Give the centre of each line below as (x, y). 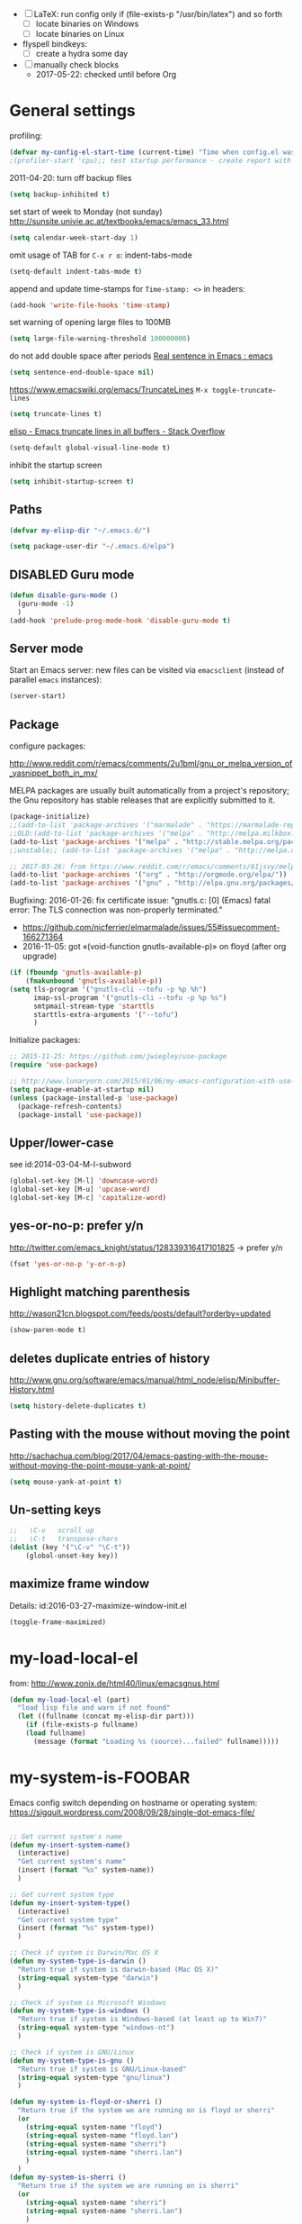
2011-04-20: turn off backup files (71, 177)
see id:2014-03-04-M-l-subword (71, 1165)
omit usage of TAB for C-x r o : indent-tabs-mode (101, 255)
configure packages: (48, 746)
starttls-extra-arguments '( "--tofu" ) (106, 1014)
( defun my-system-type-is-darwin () (78, 1961)
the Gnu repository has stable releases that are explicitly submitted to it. (142, 800)
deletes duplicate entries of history (110, 1358)
